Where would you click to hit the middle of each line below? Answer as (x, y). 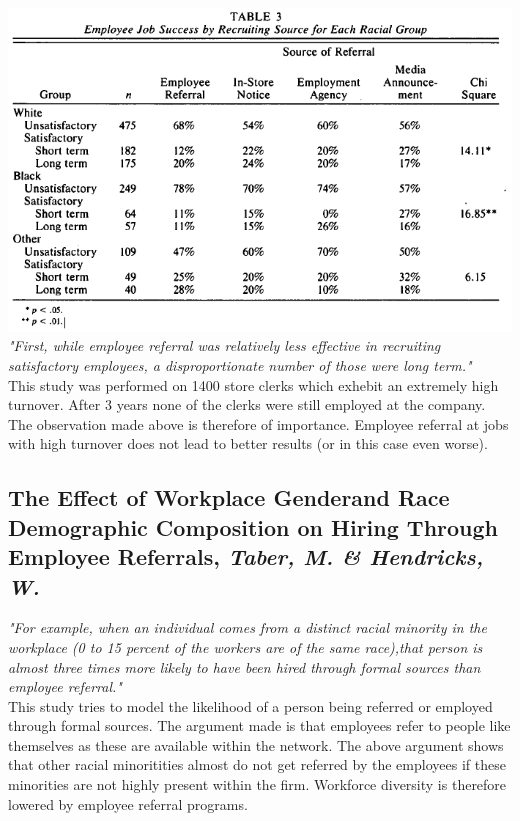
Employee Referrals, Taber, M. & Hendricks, (246, 556)
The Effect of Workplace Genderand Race (229, 497)
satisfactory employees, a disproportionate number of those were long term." (240, 364)
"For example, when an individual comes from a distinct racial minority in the (247, 627)
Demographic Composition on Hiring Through (253, 526)
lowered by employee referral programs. (128, 803)
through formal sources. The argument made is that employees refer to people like (259, 725)
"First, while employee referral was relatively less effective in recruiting (224, 345)
